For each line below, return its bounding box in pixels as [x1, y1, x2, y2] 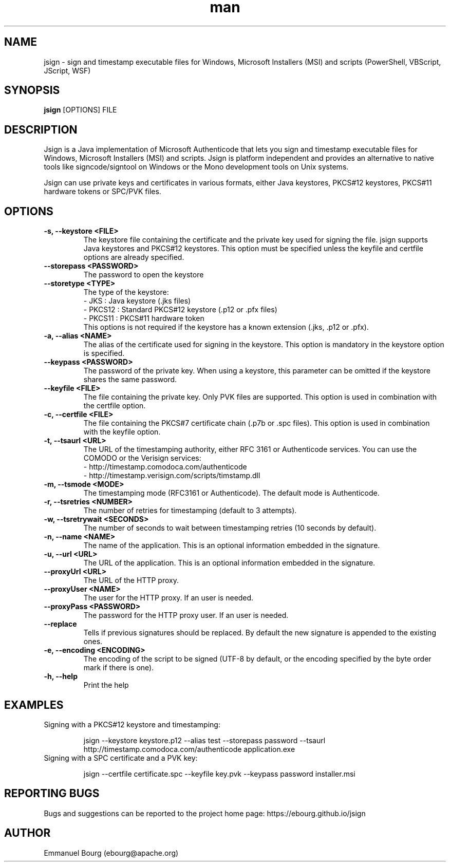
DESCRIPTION [4, 123, 78, 136]
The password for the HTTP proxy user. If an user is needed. [83, 611, 289, 620]
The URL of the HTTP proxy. [83, 576, 179, 585]
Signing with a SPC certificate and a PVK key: [44, 753, 198, 762]
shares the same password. [83, 375, 177, 384]
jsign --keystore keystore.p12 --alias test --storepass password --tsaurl [83, 736, 326, 745]
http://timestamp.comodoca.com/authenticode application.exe [83, 744, 295, 754]
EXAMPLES [4, 698, 64, 711]
